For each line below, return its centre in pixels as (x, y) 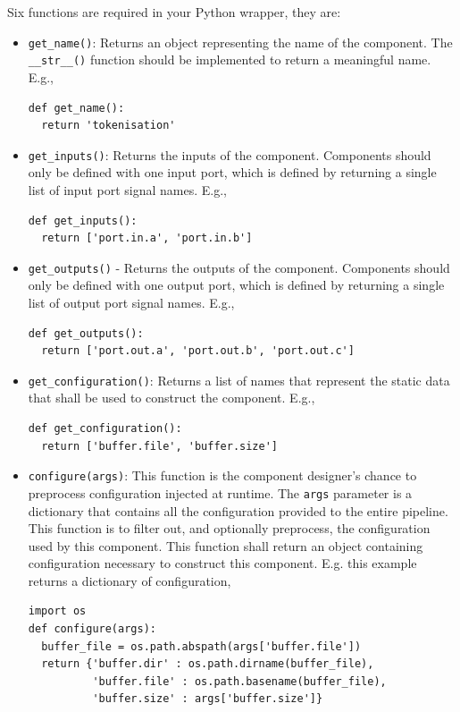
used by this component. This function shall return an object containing (226, 545)
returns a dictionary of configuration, (130, 580)
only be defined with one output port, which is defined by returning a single (236, 285)
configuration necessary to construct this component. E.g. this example (222, 563)
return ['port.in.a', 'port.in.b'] (147, 238)
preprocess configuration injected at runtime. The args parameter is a (220, 492)
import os (57, 611)
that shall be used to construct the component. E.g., (171, 398)
